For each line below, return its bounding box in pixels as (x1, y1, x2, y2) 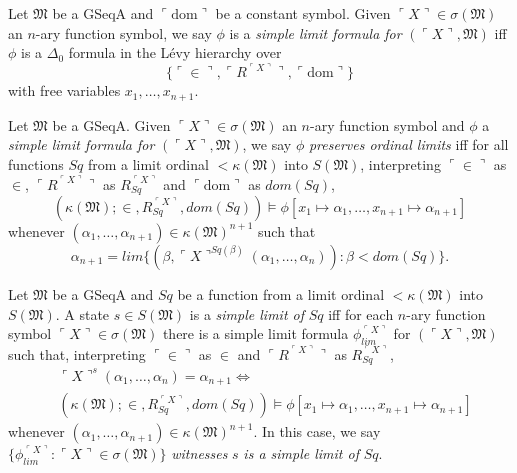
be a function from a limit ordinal (177, 283, 385, 304)
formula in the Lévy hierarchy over (68, 42, 282, 63)
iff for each (328, 303, 394, 324)
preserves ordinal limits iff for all (308, 134, 509, 155)
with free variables (8, 80, 121, 101)
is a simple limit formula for (229, 22, 402, 43)
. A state (55, 303, 110, 324)
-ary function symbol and (309, 114, 465, 135)
